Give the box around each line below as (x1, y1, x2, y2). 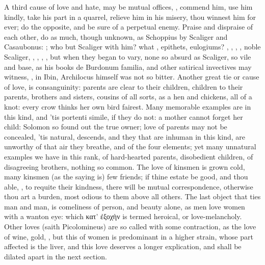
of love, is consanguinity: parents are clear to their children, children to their (4, 81, 243, 92)
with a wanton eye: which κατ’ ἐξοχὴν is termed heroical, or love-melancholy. (4, 211, 242, 222)
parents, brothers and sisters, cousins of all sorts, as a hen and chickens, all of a (4, 91, 252, 102)
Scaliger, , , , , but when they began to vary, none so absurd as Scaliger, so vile (4, 51, 251, 62)
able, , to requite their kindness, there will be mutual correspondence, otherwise (4, 181, 253, 192)
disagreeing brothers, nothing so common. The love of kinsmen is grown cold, (4, 161, 245, 172)
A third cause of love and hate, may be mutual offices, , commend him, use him (4, 2, 253, 12)
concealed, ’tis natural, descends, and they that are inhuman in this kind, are (4, 131, 245, 142)
